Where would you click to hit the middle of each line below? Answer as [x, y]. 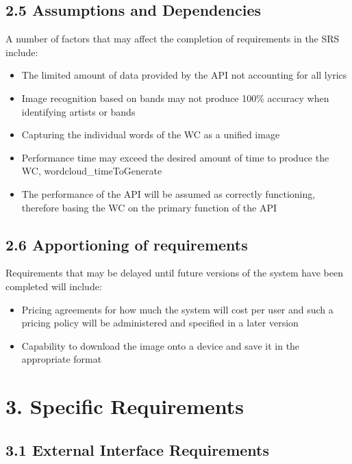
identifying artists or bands [78, 111]
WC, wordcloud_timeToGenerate [92, 171]
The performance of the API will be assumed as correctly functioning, [168, 193]
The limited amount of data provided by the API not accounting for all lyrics [184, 75]
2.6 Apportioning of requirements [127, 244]
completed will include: [54, 286]
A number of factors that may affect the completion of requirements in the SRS [173, 39]
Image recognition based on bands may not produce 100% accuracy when [175, 98]
